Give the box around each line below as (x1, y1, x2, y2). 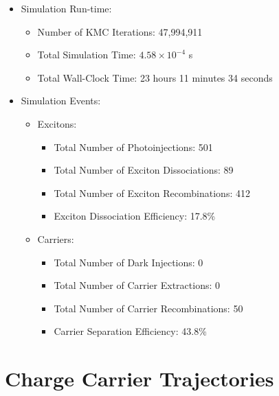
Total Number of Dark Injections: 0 (54, 255, 203, 269)
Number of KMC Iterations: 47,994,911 (37, 24, 203, 38)
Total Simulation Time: (37, 47, 136, 62)
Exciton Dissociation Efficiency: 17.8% (54, 209, 216, 223)
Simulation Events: (21, 93, 101, 108)
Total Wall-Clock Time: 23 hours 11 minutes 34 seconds (37, 70, 273, 84)
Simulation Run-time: (21, 1, 112, 15)
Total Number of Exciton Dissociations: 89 (54, 163, 234, 177)
